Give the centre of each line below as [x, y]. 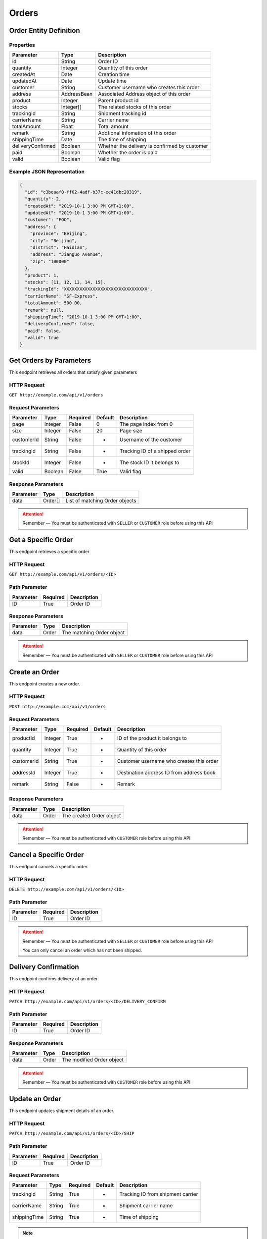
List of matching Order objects [101, 501]
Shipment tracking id [122, 113]
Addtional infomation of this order [137, 133]
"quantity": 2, [43, 199]
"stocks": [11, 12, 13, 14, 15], [65, 282]
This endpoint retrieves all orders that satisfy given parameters [73, 372]
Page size [131, 431]
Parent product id [118, 101]
